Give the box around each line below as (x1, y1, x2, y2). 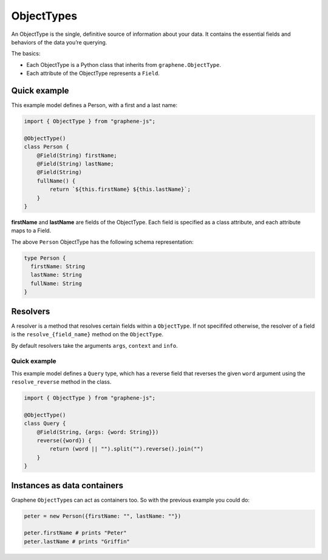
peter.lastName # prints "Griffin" (24, 538, 130, 545)
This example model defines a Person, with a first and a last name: (11, 102, 178, 109)
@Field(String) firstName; (36, 152, 118, 159)
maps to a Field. (11, 227, 52, 234)
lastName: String (30, 271, 82, 278)
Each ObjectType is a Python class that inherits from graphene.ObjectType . (26, 61, 222, 68)
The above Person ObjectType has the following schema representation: (11, 238, 194, 246)
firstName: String (30, 263, 85, 270)
